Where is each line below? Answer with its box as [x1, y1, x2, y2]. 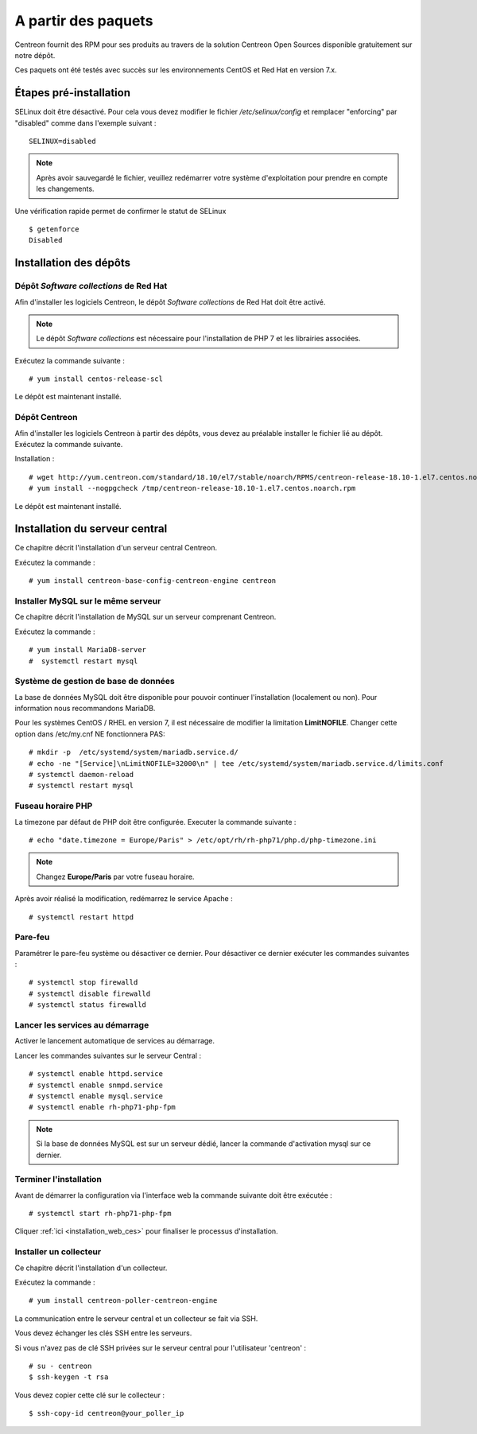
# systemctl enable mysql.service [29, 1091, 163, 1101]
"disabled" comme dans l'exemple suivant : [14, 118, 157, 127]
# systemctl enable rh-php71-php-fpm [29, 1102, 176, 1112]
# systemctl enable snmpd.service [29, 1080, 163, 1090]
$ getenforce [29, 224, 79, 234]
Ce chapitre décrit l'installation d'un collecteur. [14, 1263, 168, 1273]
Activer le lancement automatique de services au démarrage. [14, 1036, 215, 1046]
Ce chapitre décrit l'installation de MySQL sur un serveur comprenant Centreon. [14, 612, 277, 622]
